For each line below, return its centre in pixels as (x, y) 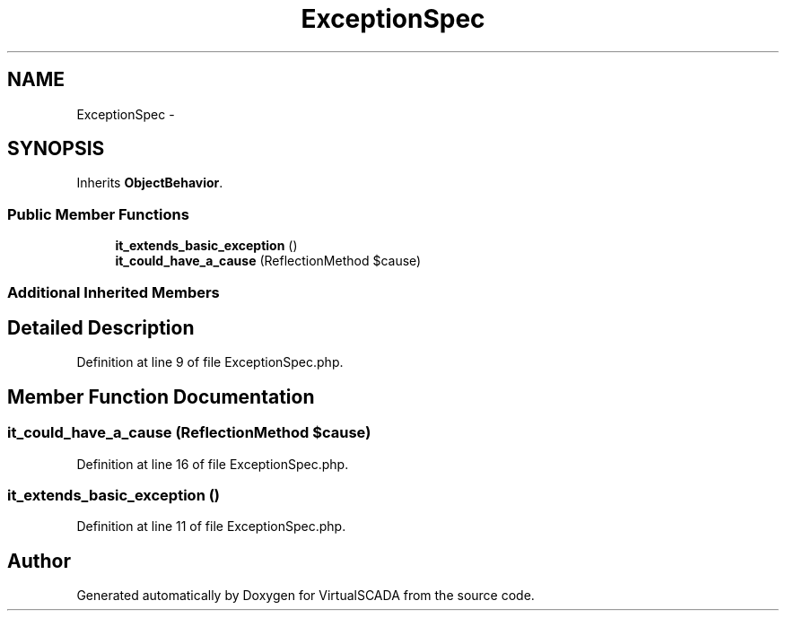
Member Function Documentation (161, 396)
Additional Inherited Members (114, 292)
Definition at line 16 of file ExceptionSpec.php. (213, 464)
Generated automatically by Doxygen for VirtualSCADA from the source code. (306, 596)
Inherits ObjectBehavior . (150, 183)
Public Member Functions (98, 214)
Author (39, 561)
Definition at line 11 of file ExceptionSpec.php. (211, 527)
